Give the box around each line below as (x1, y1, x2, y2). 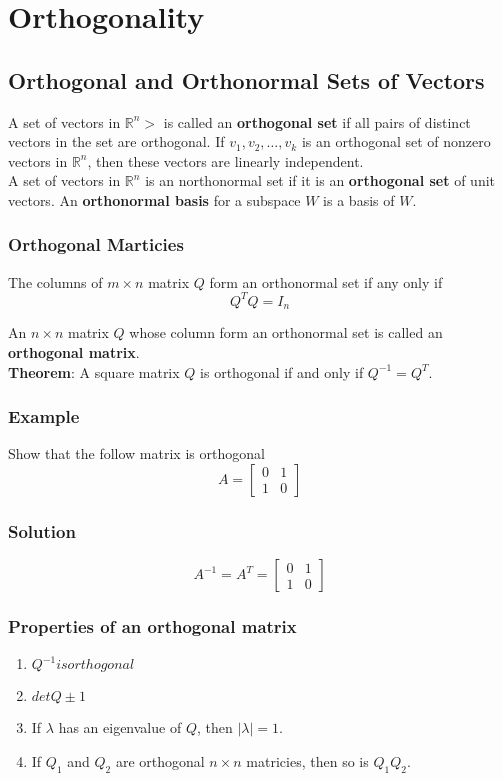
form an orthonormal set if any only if (209, 271, 443, 292)
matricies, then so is (246, 750, 369, 771)
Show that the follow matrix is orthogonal (8, 443, 265, 464)
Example (8, 404, 80, 429)
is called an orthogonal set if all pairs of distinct (163, 111, 471, 132)
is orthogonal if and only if (200, 361, 364, 382)
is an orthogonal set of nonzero (301, 131, 491, 152)
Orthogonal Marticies (8, 232, 184, 257)
